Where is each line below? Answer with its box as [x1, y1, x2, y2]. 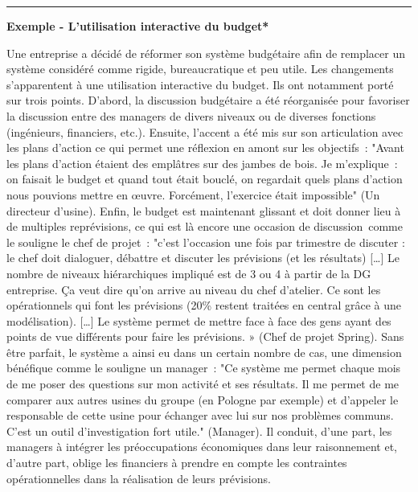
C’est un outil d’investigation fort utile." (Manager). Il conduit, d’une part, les [6, 422, 392, 439]
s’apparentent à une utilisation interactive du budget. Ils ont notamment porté [6, 76, 394, 92]
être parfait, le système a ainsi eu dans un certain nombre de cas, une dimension [6, 343, 402, 360]
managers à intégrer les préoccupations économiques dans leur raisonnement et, [6, 438, 397, 455]
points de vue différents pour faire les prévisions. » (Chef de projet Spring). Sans [6, 328, 404, 345]
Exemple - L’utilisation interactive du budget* [6, 18, 269, 34]
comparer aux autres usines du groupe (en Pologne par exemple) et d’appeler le [6, 391, 399, 408]
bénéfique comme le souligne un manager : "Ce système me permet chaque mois [6, 359, 401, 376]
